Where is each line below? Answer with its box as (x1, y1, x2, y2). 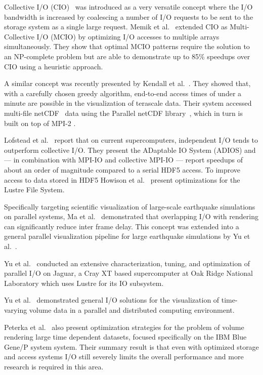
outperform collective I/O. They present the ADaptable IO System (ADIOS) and (4, 144, 256, 155)
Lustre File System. (4, 184, 65, 195)
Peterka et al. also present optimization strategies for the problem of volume (4, 321, 244, 332)
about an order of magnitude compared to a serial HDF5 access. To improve (4, 164, 241, 175)
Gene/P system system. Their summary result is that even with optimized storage (4, 341, 259, 352)
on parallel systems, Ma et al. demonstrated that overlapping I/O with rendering (4, 211, 258, 222)
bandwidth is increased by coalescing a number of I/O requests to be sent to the (4, 11, 253, 22)
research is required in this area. (4, 361, 104, 371)
